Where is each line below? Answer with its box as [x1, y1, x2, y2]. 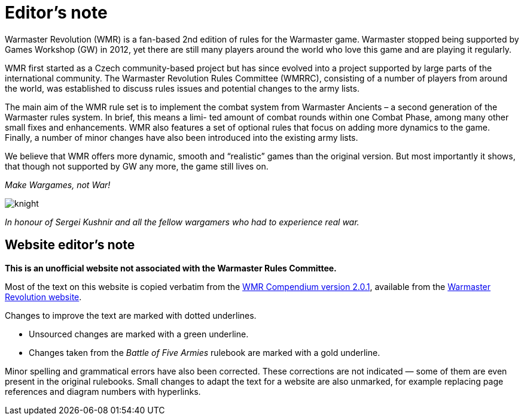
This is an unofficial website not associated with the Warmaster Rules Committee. [5, 262, 337, 273]
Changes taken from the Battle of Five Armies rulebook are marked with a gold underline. [29, 347, 380, 358]
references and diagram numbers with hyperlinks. [5, 386, 201, 397]
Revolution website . [5, 291, 82, 302]
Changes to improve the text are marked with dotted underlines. [5, 310, 257, 321]
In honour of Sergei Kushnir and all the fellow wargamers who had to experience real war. [5, 216, 360, 227]
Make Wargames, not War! [5, 179, 111, 190]
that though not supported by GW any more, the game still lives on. [5, 161, 269, 171]
